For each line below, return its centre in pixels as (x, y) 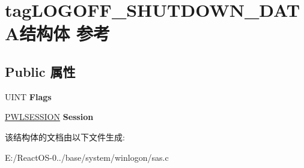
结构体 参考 (65, 33)
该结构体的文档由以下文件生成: (65, 136)
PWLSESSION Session (49, 117)
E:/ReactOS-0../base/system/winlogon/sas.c (87, 157)
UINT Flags (28, 96)
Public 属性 (40, 71)
